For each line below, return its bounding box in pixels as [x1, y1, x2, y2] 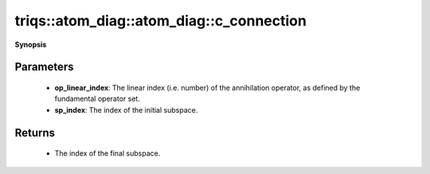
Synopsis [14, 40, 47, 49]
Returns [14, 126, 56, 139]
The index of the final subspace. [54, 149, 161, 158]
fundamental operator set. [54, 94, 141, 103]
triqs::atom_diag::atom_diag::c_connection [14, 12, 307, 29]
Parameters [14, 60, 74, 74]
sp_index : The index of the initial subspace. [54, 105, 198, 114]
